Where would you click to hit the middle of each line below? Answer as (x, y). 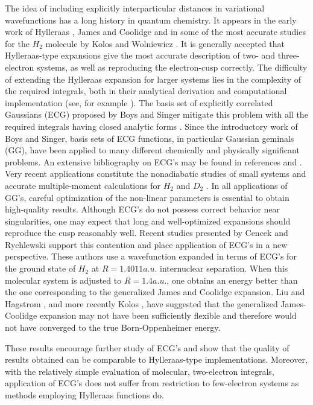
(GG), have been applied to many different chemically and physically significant (152, 150)
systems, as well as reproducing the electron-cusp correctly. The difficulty (172, 67)
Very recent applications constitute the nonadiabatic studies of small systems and (156, 174)
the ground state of (40, 268)
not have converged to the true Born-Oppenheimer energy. (113, 327)
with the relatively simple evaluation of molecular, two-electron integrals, (140, 371)
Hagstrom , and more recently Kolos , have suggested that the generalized (141, 303)
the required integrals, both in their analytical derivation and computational (146, 91)
